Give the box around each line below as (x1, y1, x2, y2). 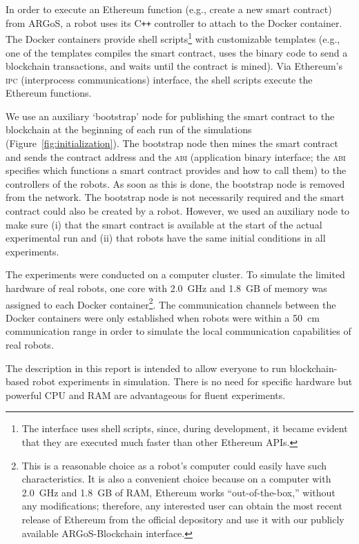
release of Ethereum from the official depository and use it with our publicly (21, 512, 345, 526)
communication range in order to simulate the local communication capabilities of (6, 324, 351, 338)
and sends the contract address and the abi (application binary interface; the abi (6, 149, 346, 164)
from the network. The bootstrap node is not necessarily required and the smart (6, 190, 345, 204)
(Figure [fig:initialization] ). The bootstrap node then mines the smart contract (6, 136, 338, 150)
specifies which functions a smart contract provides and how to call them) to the (6, 163, 347, 177)
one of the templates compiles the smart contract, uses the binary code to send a (6, 45, 348, 59)
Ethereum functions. (6, 86, 92, 100)
